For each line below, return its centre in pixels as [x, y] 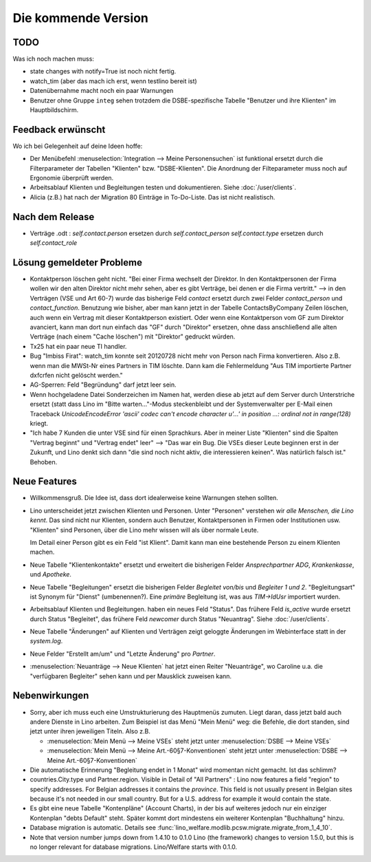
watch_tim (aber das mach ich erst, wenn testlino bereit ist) [113, 81]
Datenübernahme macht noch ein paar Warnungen [102, 91]
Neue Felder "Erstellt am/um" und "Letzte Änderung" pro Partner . [123, 654]
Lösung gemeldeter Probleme [77, 262]
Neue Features [45, 482]
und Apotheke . [51, 574]
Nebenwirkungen [51, 696]
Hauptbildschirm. [54, 110]
